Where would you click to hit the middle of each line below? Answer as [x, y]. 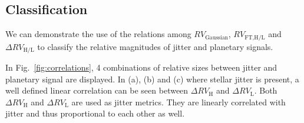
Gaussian [217, 37]
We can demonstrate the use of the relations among [98, 34]
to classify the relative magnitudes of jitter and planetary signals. [155, 46]
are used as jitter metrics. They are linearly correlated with [179, 102]
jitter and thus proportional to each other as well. [95, 113]
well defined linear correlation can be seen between [97, 90]
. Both [266, 90]
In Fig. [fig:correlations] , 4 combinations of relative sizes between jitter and [141, 67]
